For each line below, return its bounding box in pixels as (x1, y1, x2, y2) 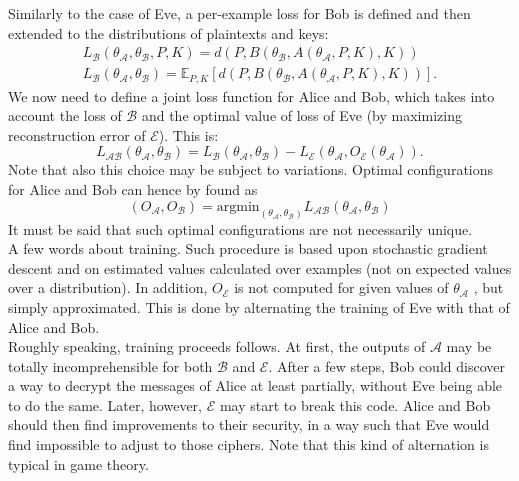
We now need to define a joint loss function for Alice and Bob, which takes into (8, 85, 495, 106)
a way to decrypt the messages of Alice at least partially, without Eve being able (8, 375, 503, 396)
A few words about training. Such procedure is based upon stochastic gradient (8, 238, 488, 259)
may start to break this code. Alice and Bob (219, 394, 491, 415)
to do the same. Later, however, (8, 394, 202, 415)
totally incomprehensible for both (8, 355, 213, 376)
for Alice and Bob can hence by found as (8, 179, 258, 200)
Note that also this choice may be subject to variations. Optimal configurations (8, 159, 494, 180)
